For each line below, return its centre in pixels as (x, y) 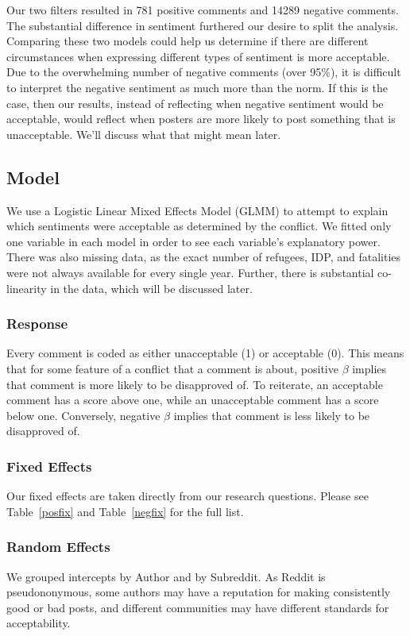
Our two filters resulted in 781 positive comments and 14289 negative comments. (203, 10)
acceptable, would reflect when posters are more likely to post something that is (201, 119)
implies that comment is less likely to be (272, 415)
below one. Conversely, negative (83, 415)
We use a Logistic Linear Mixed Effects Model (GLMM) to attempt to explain (197, 210)
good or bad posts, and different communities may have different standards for (198, 607)
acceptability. (39, 623)
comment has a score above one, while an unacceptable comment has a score (193, 400)
